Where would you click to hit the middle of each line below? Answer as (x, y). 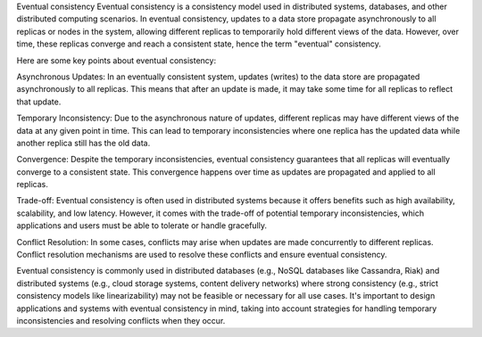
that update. (39, 102)
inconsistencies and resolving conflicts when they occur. (121, 320)
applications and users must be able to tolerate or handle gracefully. (142, 226)
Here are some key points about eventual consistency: (116, 60)
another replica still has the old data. (83, 143)
